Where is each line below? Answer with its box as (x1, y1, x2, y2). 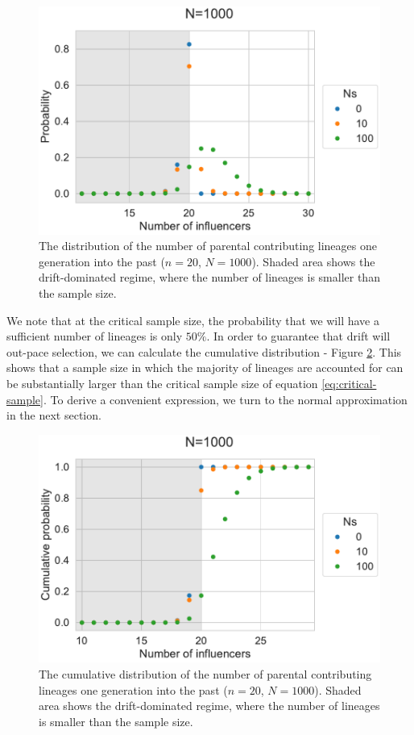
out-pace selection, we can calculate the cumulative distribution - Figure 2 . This (6, 343, 402, 360)
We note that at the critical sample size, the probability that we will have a (6, 311, 379, 328)
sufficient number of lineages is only (6, 328, 183, 345)
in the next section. (6, 407, 101, 424)
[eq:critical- (321, 375, 377, 391)
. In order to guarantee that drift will (206, 328, 391, 345)
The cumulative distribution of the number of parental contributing (39, 666, 372, 683)
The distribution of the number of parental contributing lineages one (39, 237, 377, 254)
